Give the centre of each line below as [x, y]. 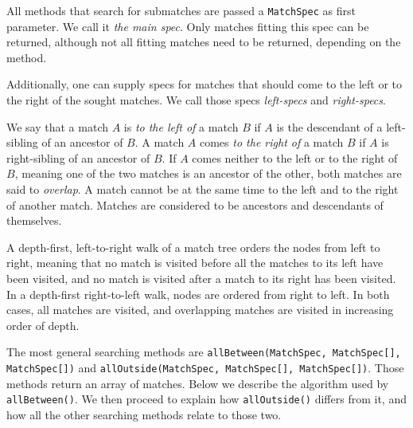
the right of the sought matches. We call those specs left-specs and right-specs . [196, 100]
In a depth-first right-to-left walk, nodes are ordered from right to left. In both [198, 294]
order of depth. [43, 325]
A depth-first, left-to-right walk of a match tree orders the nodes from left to [193, 247]
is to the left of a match [181, 126]
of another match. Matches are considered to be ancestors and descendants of [195, 204]
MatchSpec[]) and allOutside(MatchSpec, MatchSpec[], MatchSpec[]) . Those [205, 367]
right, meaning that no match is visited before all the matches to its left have [195, 263]
